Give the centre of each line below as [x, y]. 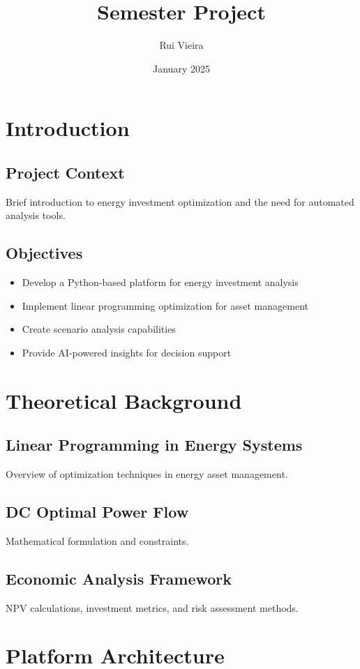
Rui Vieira [181, 45]
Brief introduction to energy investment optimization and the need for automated [180, 201]
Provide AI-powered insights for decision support [127, 352]
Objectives [44, 253]
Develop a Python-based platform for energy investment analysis [160, 282]
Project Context [65, 172]
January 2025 [181, 68]
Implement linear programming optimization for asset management [165, 305]
